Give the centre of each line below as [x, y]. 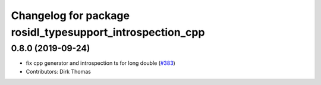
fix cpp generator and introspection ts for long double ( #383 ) [100, 63]
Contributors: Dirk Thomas [59, 71]
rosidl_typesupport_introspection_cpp [108, 32]
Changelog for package [70, 15]
